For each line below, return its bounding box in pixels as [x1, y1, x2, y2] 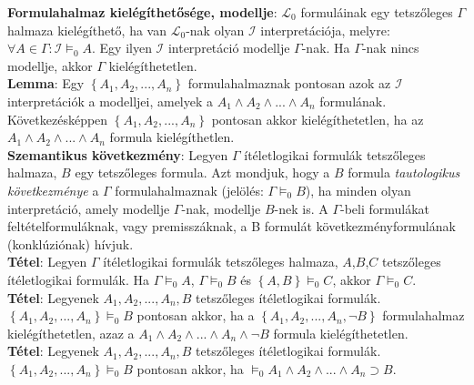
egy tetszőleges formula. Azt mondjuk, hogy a [75, 163, 330, 182]
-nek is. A [274, 198, 328, 218]
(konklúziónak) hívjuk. [7, 234, 134, 253]
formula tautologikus [348, 163, 460, 182]
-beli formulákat [340, 198, 430, 218]
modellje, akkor [7, 56, 93, 75]
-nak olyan [186, 20, 245, 39]
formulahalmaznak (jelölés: [115, 180, 264, 199]
